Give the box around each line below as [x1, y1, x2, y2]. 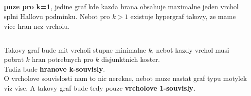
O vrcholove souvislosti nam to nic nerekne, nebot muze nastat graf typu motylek [4, 73, 247, 83]
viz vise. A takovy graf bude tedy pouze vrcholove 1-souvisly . [4, 82, 196, 93]
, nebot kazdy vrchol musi [152, 44, 229, 55]
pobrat [4, 54, 24, 64]
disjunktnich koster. [101, 54, 160, 64]
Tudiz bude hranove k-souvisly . [4, 63, 105, 74]
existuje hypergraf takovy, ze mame [130, 11, 236, 21]
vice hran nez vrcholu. [4, 20, 70, 31]
